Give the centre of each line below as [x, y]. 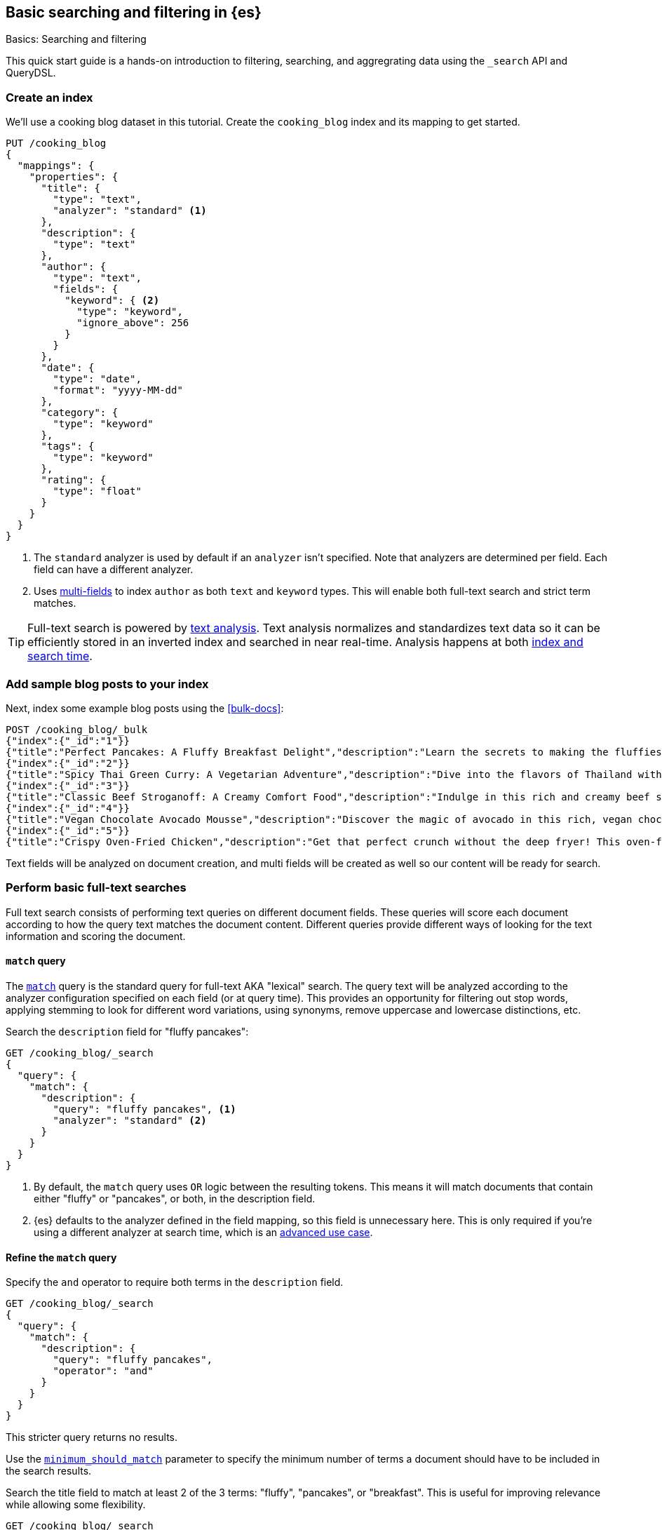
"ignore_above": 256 [133, 323]
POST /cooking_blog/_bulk [77, 729]
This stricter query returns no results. [92, 1437]
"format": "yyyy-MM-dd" [118, 390]
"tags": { [68, 447]
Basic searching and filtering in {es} [134, 12]
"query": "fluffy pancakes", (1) [144, 1109]
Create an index [49, 97]
